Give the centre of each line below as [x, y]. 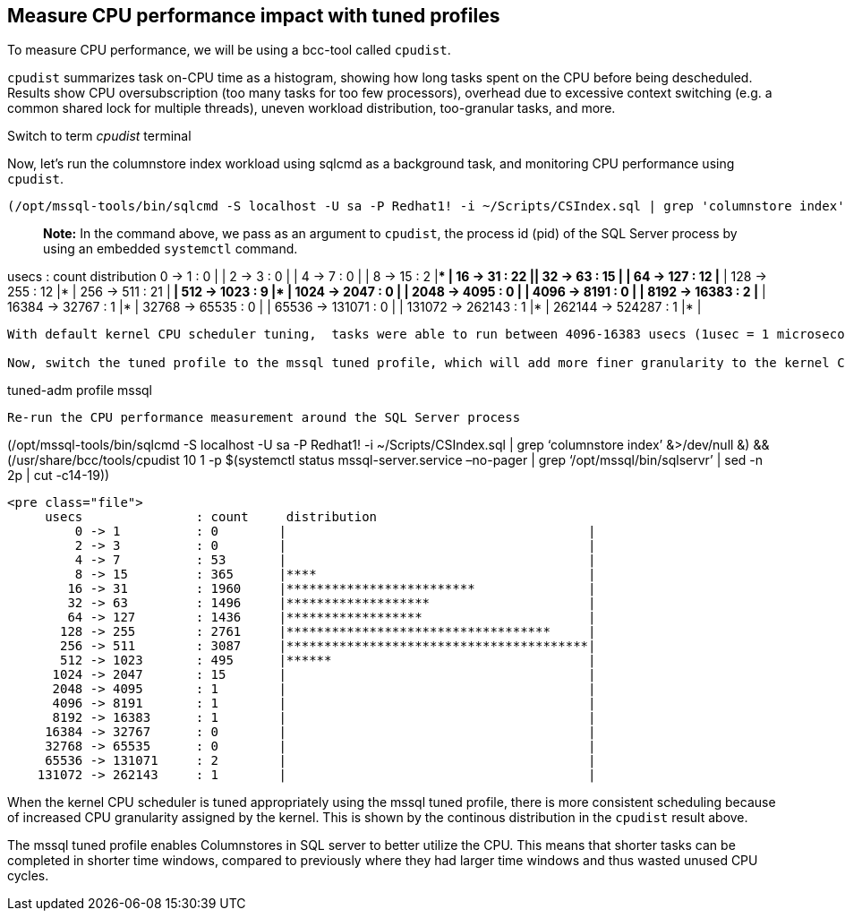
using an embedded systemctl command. [171, 249]
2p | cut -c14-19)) [59, 476]
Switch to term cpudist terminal [99, 136]
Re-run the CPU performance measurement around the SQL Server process [264, 418]
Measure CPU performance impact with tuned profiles [254, 16]
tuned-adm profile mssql [80, 390]
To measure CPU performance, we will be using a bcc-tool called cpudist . [229, 50]
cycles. [28, 876]
